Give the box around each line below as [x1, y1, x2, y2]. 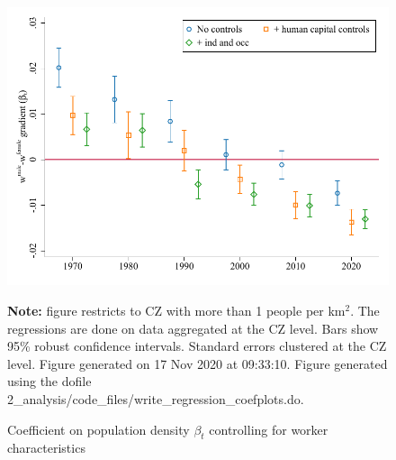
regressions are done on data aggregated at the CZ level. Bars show [7, 318, 379, 337]
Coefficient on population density [7, 419, 190, 438]
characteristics [7, 438, 85, 457]
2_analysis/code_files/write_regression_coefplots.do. [7, 389, 304, 408]
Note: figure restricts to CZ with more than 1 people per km [7, 300, 346, 319]
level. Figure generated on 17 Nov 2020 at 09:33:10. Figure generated [7, 354, 388, 373]
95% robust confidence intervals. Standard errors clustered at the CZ [7, 336, 387, 355]
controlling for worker [209, 419, 328, 438]
